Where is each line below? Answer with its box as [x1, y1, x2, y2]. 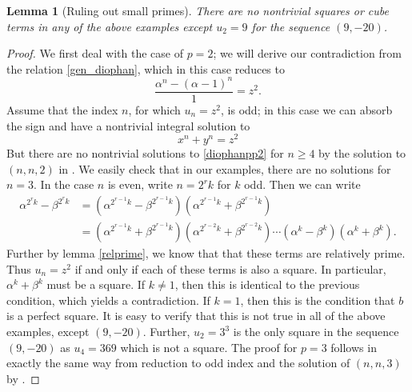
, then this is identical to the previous [174, 276, 360, 293]
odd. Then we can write [244, 176, 361, 193]
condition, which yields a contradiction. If [6, 291, 210, 308]
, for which [128, 101, 181, 118]
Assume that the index [6, 101, 118, 118]
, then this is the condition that [240, 291, 395, 308]
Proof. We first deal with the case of [6, 45, 184, 62]
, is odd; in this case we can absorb [221, 101, 393, 118]
